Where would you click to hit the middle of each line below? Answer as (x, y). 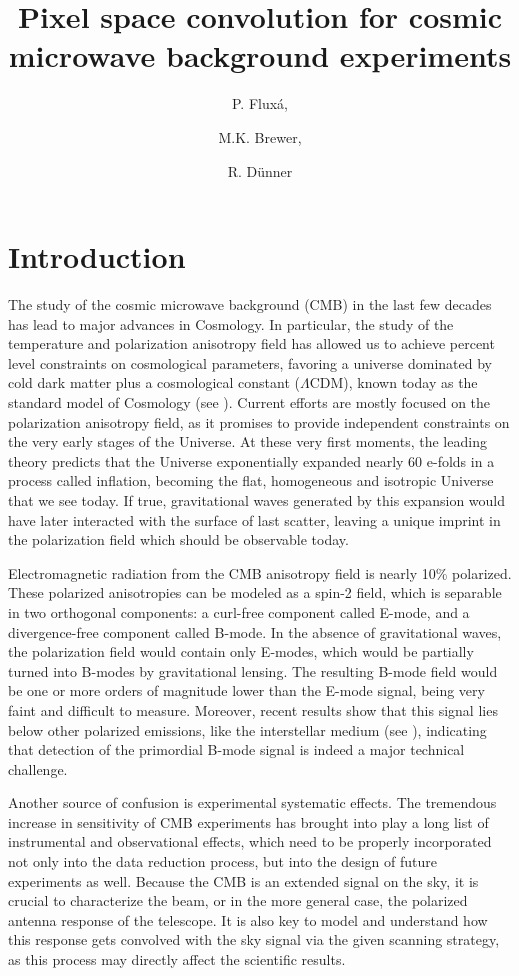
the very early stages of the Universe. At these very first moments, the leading (247, 441)
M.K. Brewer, (260, 136)
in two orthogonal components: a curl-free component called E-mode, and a (239, 611)
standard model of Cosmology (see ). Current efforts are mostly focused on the (249, 402)
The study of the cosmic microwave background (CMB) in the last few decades (250, 304)
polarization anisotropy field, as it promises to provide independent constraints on (259, 421)
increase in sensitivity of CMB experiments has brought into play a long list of (248, 821)
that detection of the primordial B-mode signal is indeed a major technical (236, 749)
